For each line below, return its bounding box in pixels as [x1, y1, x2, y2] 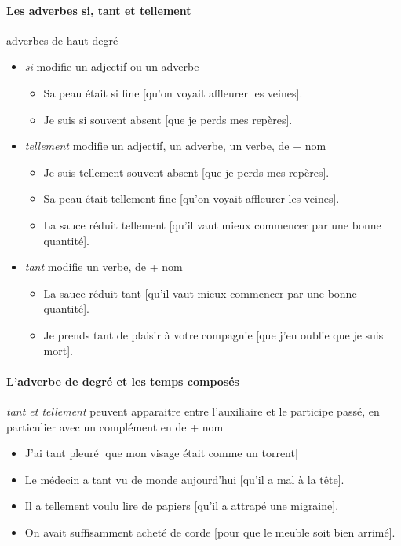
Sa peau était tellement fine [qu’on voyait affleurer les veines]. [43, 190, 340, 207]
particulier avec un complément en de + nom [6, 418, 224, 434]
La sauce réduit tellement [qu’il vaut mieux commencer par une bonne [43, 216, 381, 233]
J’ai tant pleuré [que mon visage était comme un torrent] [24, 445, 298, 461]
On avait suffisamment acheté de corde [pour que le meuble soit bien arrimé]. [24, 523, 396, 540]
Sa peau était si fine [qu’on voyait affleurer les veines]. [43, 84, 303, 101]
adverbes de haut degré [6, 31, 118, 48]
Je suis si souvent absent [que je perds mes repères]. [43, 111, 293, 127]
